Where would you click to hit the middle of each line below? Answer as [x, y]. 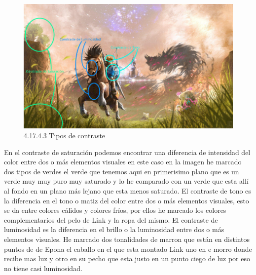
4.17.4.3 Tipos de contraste [65, 136]
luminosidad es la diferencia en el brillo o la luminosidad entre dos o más [114, 229]
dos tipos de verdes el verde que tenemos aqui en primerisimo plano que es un [122, 171]
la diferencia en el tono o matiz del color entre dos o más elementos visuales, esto [127, 200]
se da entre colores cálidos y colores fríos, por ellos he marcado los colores [115, 210]
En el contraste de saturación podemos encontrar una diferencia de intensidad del [127, 152]
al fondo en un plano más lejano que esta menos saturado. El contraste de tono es [128, 190]
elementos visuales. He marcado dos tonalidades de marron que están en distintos [127, 239]
